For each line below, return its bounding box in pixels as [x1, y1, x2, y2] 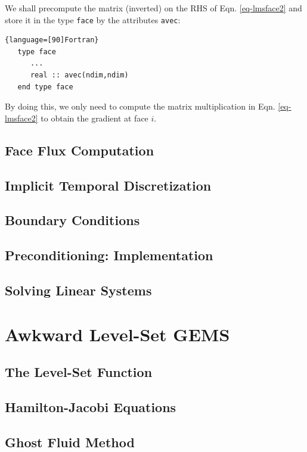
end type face [17, 82, 73, 91]
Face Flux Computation [5, 141, 154, 159]
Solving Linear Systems [5, 280, 152, 299]
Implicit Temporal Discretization [5, 176, 212, 194]
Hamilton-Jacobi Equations [5, 397, 176, 416]
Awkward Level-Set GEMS [5, 322, 230, 346]
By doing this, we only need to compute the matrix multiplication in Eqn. [5, 100, 275, 113]
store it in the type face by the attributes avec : [5, 13, 181, 26]
